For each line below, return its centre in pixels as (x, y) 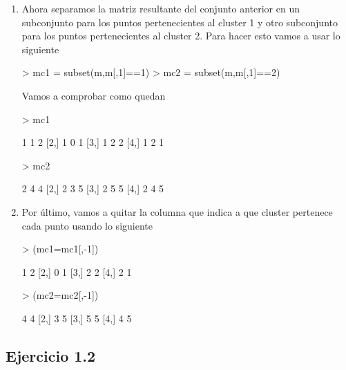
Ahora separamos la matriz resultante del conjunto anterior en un (161, 8)
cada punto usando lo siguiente (87, 225)
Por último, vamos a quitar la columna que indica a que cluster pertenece (177, 211)
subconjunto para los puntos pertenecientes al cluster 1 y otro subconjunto (180, 22)
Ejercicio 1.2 (51, 355)
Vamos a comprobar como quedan (94, 95)
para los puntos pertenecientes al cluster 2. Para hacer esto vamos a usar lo (181, 36)
